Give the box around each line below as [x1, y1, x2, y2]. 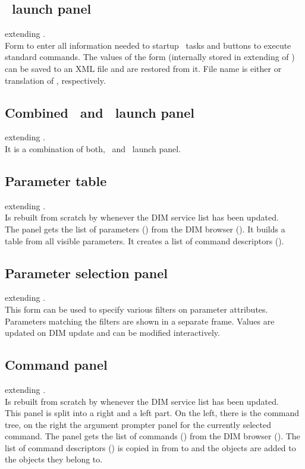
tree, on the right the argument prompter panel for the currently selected [5, 418, 271, 430]
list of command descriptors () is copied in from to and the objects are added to [5, 441, 296, 454]
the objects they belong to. [5, 453, 103, 465]
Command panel [5, 355, 108, 374]
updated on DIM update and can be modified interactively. [5, 326, 220, 339]
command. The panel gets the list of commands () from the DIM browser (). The [5, 430, 300, 442]
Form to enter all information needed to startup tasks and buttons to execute [5, 39, 291, 51]
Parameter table [5, 171, 107, 190]
